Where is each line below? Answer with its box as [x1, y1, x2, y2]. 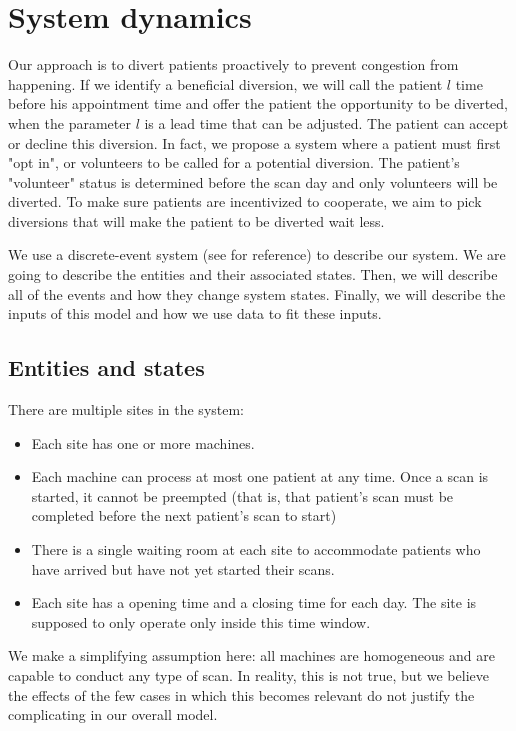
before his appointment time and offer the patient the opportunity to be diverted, [8, 93, 508, 114]
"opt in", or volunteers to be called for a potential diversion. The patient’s [8, 152, 460, 173]
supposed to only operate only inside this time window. [31, 611, 371, 632]
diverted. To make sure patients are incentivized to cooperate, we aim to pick [8, 191, 482, 212]
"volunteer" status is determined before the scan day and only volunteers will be [8, 171, 498, 192]
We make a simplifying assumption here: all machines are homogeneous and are [8, 645, 495, 666]
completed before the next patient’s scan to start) [31, 505, 337, 526]
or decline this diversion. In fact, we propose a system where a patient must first [8, 132, 501, 153]
